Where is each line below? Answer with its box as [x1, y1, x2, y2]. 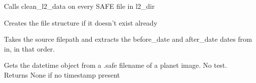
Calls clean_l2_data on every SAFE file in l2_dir [4, 1, 155, 11]
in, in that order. [4, 43, 55, 54]
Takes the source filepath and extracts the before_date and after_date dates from [4, 34, 252, 44]
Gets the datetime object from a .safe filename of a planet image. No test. [4, 60, 227, 70]
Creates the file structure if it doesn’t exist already [4, 17, 157, 28]
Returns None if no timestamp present [4, 69, 120, 80]
